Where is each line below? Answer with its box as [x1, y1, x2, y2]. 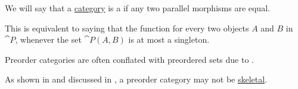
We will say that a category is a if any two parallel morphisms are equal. [5, 2, 270, 14]
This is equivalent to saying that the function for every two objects [5, 21, 249, 34]
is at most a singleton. [128, 33, 210, 46]
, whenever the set [15, 33, 82, 46]
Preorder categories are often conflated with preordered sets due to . [5, 53, 254, 65]
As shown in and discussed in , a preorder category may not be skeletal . [5, 73, 268, 85]
